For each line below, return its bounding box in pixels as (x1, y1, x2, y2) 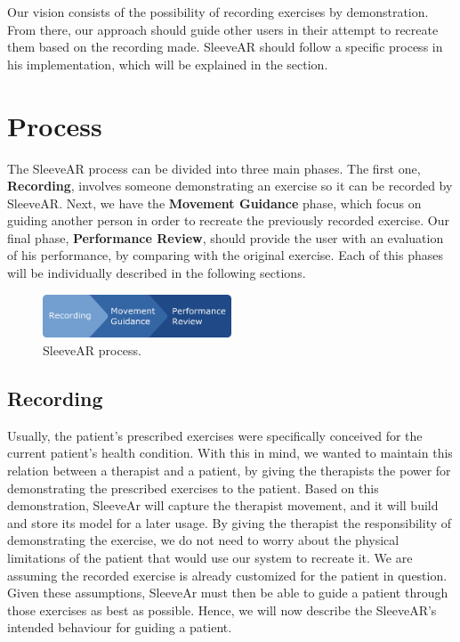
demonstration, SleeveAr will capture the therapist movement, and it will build (7, 496, 439, 515)
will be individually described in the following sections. (7, 264, 306, 282)
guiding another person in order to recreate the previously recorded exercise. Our (7, 211, 449, 230)
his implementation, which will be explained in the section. (7, 54, 328, 73)
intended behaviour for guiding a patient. (7, 618, 232, 637)
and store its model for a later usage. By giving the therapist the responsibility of (7, 513, 452, 532)
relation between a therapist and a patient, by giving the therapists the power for (7, 460, 451, 479)
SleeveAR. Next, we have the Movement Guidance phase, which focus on (7, 193, 422, 212)
